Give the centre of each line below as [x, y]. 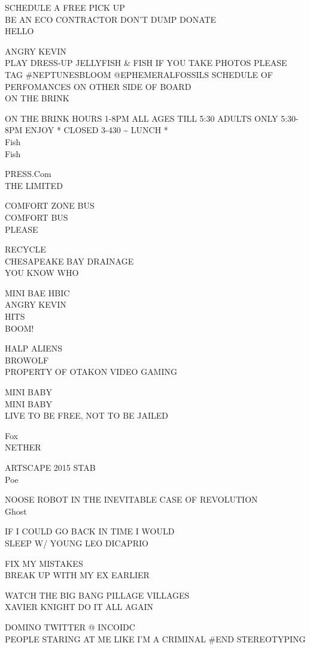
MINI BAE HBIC [37, 292]
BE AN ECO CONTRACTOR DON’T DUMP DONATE [111, 19]
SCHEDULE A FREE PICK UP [65, 7]
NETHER [23, 447]
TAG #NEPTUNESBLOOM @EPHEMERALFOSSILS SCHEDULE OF [139, 74]
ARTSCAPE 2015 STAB [50, 467]
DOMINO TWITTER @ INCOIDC [70, 627]
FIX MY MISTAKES [44, 563]
